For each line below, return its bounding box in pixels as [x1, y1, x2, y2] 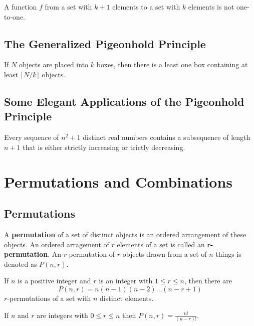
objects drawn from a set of [122, 249, 207, 259]
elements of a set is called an [117, 239, 205, 249]
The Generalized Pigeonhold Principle [4, 36, 206, 51]
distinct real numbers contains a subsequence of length [83, 132, 250, 142]
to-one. [4, 11, 25, 22]
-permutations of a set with [7, 292, 91, 303]
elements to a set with [112, 2, 180, 12]
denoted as [4, 258, 37, 269]
